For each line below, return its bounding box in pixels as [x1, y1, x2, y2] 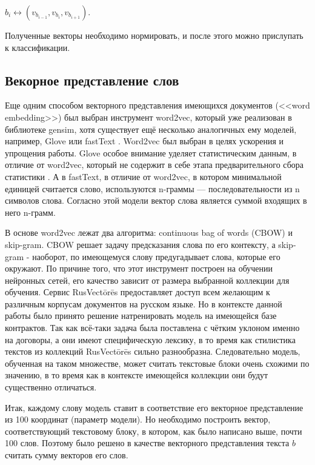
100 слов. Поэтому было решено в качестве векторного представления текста [5, 437, 290, 449]
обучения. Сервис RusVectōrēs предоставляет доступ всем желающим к [5, 286, 270, 298]
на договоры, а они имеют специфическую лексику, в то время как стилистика [5, 333, 296, 346]
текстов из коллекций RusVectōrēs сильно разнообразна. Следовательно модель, [5, 345, 300, 358]
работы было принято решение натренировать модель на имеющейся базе [5, 309, 277, 322]
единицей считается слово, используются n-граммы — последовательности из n [5, 182, 300, 195]
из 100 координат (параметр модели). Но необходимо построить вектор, [5, 413, 271, 426]
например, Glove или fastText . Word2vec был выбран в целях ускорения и [5, 135, 284, 147]
